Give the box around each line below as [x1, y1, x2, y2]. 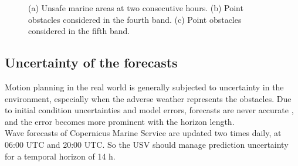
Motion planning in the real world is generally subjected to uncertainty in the [5, 80, 284, 93]
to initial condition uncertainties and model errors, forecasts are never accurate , [5, 104, 294, 116]
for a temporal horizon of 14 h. [5, 150, 116, 162]
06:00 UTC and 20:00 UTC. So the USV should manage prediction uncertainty [5, 138, 289, 150]
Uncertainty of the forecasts [5, 53, 178, 72]
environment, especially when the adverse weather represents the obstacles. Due [5, 92, 292, 104]
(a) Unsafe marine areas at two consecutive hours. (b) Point [28, 2, 243, 13]
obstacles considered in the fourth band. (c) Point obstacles [28, 13, 242, 25]
